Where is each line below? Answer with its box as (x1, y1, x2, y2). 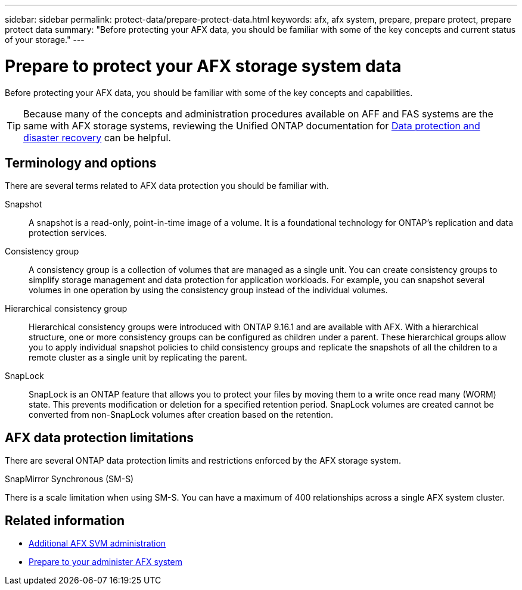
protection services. (29, 228, 107, 238)
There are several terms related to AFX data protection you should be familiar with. (5, 181, 329, 191)
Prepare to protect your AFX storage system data (5, 55, 402, 76)
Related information (5, 513, 125, 528)
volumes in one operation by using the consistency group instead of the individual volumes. (29, 285, 388, 296)
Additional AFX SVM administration (29, 538, 166, 549)
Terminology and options (5, 155, 157, 170)
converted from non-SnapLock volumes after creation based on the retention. (29, 409, 334, 420)
